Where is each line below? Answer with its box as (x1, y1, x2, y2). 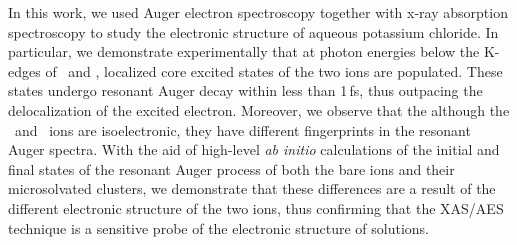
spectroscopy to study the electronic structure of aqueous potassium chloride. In (8, 21, 499, 42)
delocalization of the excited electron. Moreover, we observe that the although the (8, 99, 510, 120)
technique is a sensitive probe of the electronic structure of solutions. (8, 217, 429, 238)
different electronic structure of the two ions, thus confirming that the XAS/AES (8, 197, 504, 218)
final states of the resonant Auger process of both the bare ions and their (8, 158, 455, 179)
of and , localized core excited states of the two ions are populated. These (45, 60, 503, 81)
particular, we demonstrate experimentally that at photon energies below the (8, 41, 480, 62)
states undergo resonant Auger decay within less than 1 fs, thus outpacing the (8, 80, 483, 101)
